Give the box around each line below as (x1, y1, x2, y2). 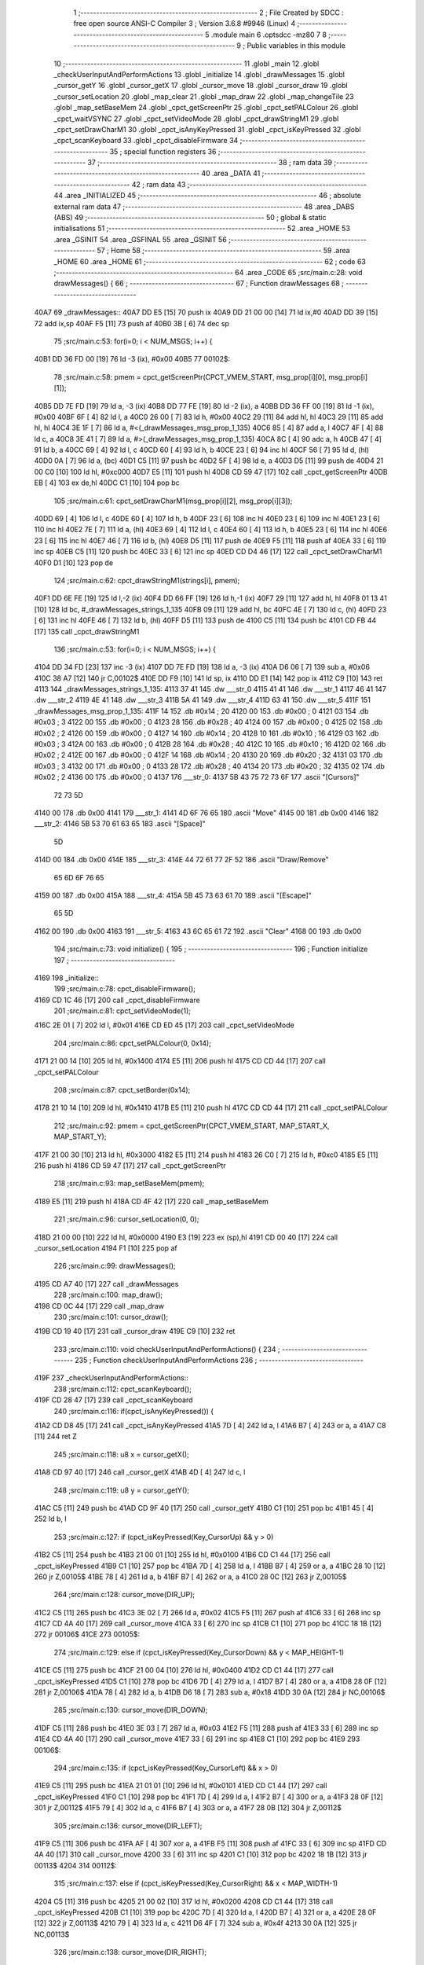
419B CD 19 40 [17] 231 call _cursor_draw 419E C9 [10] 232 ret (34, 1327, 236, 1336)
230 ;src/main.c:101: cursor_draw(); (53, 1312, 169, 1321)
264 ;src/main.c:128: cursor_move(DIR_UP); (53, 1590, 196, 1600)
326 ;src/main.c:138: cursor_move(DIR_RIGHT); (53, 1948, 207, 1957)
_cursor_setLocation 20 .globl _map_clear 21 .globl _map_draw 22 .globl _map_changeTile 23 (53, 91, 354, 101)
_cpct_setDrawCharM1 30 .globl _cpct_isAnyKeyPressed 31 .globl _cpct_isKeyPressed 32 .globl (53, 124, 361, 134)
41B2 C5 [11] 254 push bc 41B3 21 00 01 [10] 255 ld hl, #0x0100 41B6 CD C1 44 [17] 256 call (34, 1550, 331, 1559)
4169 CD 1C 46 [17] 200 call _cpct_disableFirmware (34, 995, 200, 1005)
